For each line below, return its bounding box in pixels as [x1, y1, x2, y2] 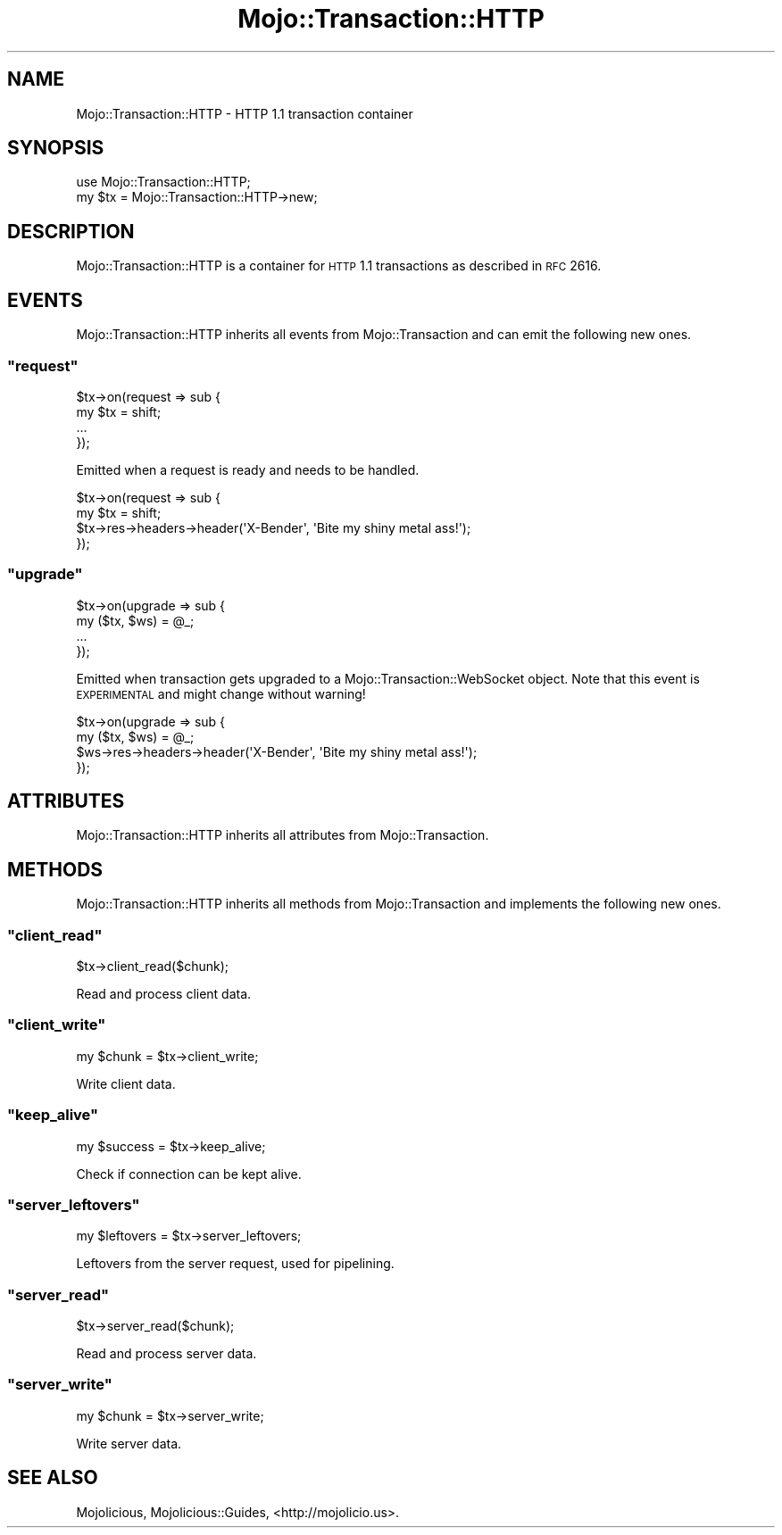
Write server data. [76, 1435, 182, 1451]
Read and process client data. [76, 986, 252, 1002]
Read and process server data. [76, 1346, 257, 1362]
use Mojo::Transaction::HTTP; [76, 174, 251, 190]
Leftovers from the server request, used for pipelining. [76, 1256, 395, 1272]
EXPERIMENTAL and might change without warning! [76, 685, 366, 701]
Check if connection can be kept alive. [76, 1166, 302, 1182]
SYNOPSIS [7, 137, 104, 160]
